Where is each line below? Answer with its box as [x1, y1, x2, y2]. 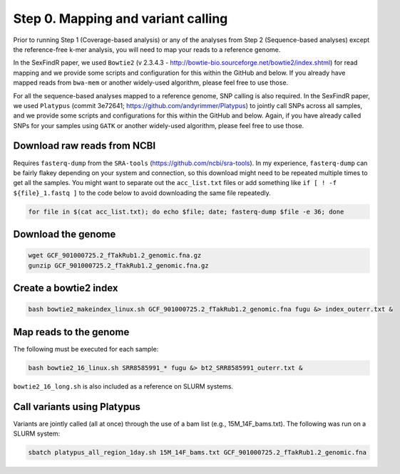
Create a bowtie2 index [13, 282, 118, 295]
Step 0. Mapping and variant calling [13, 11, 228, 26]
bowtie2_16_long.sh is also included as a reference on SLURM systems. [13, 381, 234, 391]
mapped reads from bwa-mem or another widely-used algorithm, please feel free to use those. [13, 78, 289, 87]
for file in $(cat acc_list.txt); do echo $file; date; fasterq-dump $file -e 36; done [28, 207, 344, 216]
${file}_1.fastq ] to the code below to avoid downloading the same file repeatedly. [13, 189, 271, 197]
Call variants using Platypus [13, 401, 140, 413]
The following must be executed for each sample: [13, 344, 159, 353]
